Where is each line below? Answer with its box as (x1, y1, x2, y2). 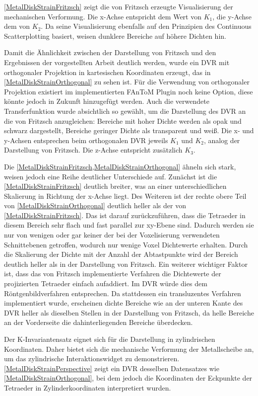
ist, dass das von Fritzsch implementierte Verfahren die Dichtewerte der (4, 268, 221, 279)
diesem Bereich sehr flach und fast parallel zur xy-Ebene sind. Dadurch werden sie (4, 220, 254, 230)
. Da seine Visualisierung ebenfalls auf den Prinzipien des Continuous (41, 21, 252, 31)
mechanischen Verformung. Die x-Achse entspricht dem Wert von (4, 11, 201, 21)
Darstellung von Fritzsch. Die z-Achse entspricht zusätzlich (4, 145, 183, 155)
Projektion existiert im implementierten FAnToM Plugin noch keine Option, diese (4, 86, 253, 96)
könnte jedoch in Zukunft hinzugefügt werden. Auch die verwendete (4, 96, 209, 106)
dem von (4, 21, 30, 31)
